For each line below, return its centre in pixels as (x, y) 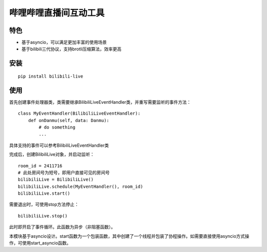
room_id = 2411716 (40, 166)
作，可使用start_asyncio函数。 (40, 243)
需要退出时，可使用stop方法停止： (44, 205)
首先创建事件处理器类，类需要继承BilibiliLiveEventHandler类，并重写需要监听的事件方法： (100, 102)
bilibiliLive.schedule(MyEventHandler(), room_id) (81, 186)
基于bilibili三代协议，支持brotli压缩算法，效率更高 (71, 49)
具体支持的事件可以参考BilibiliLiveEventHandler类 (59, 145)
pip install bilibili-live (51, 76)
